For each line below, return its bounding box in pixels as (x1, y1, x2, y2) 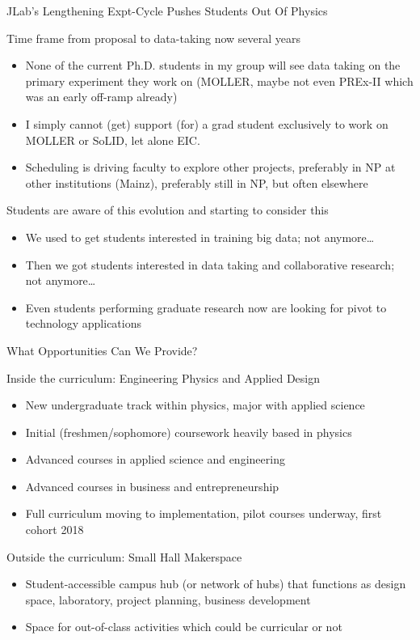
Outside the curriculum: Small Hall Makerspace (6, 548, 242, 565)
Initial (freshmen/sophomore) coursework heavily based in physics (25, 423, 352, 440)
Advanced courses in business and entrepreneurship (25, 477, 279, 494)
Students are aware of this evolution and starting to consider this (6, 201, 329, 218)
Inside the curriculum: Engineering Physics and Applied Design (6, 369, 320, 386)
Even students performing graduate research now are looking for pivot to (25, 299, 387, 316)
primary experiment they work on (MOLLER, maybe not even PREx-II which (25, 72, 414, 89)
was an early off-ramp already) (25, 88, 178, 105)
